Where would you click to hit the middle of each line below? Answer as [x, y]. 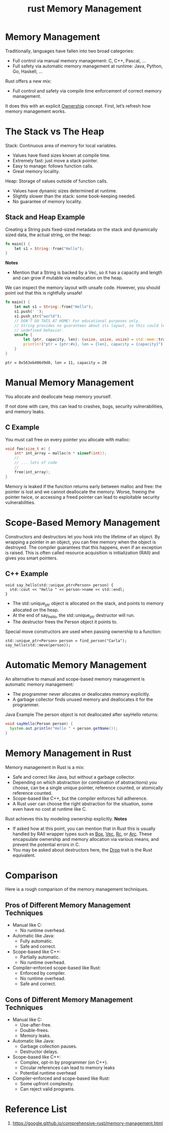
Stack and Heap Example [45, 217]
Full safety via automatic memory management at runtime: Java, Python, [88, 66]
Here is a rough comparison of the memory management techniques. [77, 889]
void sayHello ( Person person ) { [39, 724]
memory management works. [36, 111]
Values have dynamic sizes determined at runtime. [65, 191]
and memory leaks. [25, 411]
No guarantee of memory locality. [47, 201]
